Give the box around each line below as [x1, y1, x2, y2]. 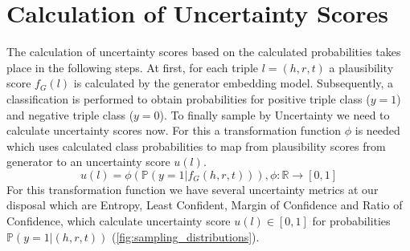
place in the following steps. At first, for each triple [6, 59, 259, 75]
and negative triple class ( [6, 106, 134, 123]
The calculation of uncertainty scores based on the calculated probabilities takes [6, 43, 401, 60]
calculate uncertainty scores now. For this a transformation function [6, 122, 342, 139]
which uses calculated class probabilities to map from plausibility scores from [6, 137, 386, 154]
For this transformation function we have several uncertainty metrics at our [6, 180, 379, 197]
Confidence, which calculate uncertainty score [6, 213, 231, 229]
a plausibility [329, 59, 394, 75]
